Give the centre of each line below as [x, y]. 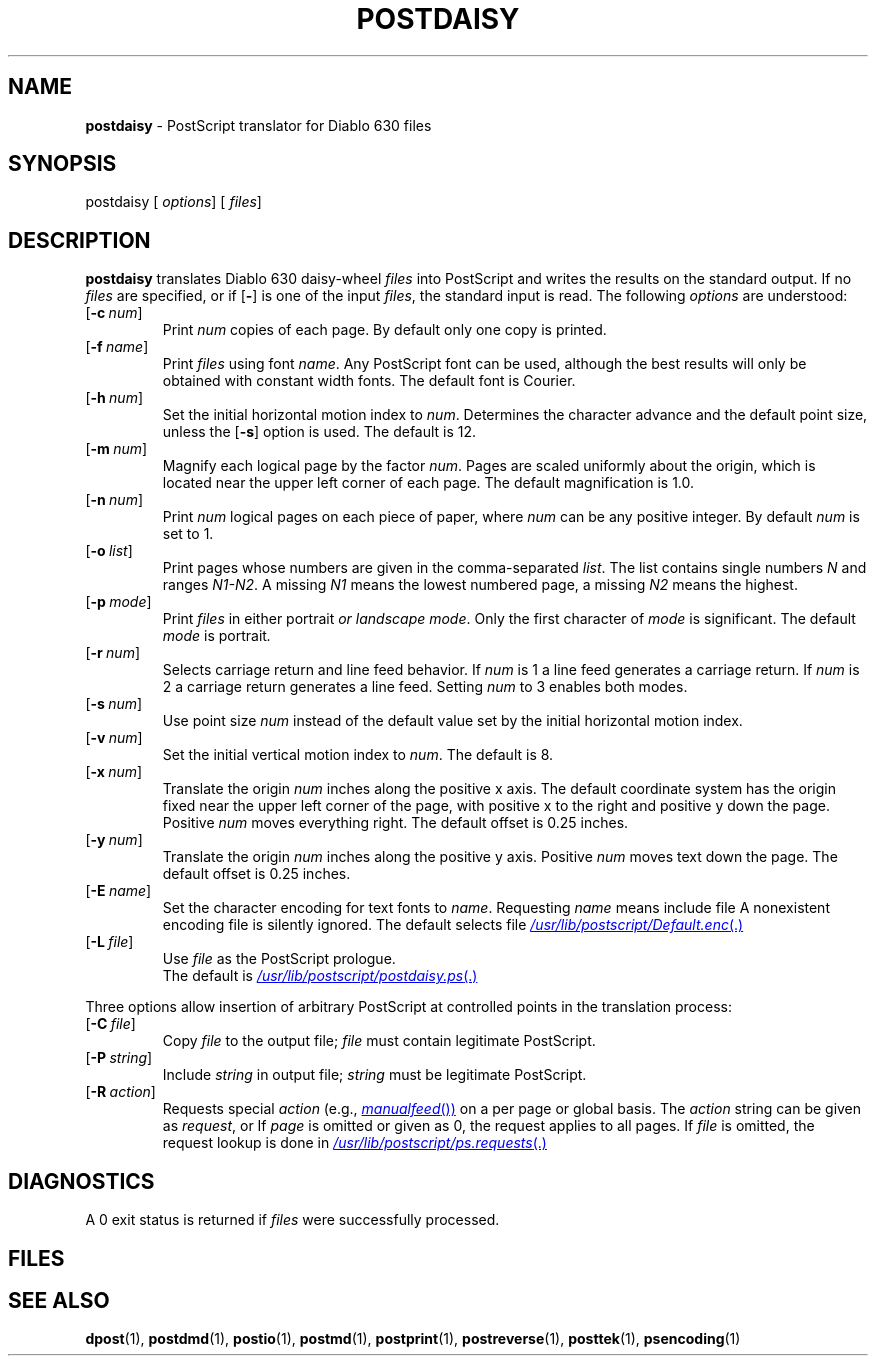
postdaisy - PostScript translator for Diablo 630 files [258, 125]
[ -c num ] [114, 313]
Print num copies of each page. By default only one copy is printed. [384, 330]
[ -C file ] [110, 1024]
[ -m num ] [116, 449]
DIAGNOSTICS [81, 1181]
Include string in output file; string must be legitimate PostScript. [374, 1075]
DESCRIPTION [79, 240]
